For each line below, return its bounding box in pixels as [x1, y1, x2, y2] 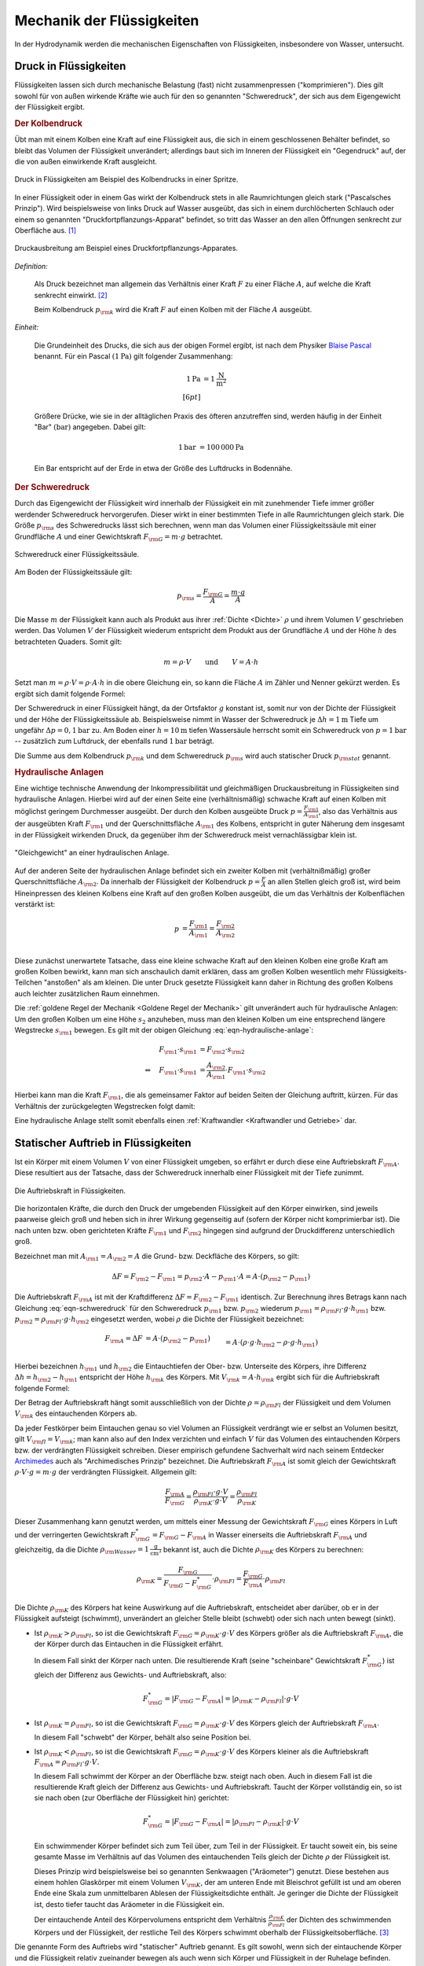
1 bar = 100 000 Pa [177, 443, 244, 452]
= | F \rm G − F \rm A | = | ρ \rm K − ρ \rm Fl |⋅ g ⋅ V [164, 1695, 299, 1705]
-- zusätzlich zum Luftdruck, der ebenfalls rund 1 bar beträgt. [14, 736, 215, 746]
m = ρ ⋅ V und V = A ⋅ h [163, 657, 259, 667]
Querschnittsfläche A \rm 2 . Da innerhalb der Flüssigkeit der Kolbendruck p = [14, 877, 261, 888]
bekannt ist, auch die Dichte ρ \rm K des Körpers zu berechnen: [163, 1544, 364, 1556]
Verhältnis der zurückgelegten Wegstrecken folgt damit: [14, 1101, 196, 1110]
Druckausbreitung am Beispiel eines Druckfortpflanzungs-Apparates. [14, 244, 239, 253]
